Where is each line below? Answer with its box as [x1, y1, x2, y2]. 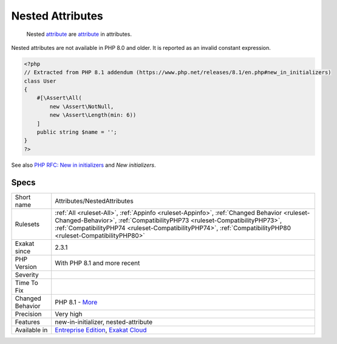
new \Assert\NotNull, [49, 103, 114, 110]
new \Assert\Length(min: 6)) [49, 111, 137, 119]
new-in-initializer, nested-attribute [55, 317, 153, 326]
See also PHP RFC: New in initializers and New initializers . [11, 161, 156, 169]
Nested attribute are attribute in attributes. [26, 30, 132, 38]
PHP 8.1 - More [55, 298, 98, 306]
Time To [15, 278, 39, 287]
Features [15, 317, 41, 326]
